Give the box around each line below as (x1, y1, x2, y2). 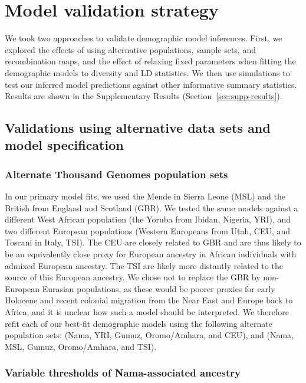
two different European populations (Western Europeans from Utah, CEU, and (5, 224, 291, 237)
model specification (5, 136, 124, 154)
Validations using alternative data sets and (5, 119, 271, 137)
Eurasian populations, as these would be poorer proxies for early (42, 282, 275, 294)
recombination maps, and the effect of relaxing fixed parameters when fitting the (5, 55, 296, 67)
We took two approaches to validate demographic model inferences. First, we (5, 32, 282, 44)
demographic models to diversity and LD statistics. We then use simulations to (5, 66, 290, 78)
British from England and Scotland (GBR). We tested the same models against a (5, 201, 298, 214)
